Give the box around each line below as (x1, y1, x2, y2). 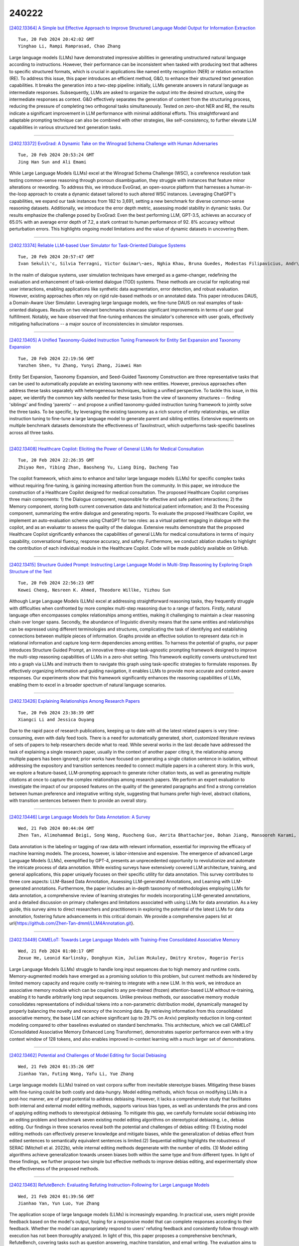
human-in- (230, 184, 253, 190)
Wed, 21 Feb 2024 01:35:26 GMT (18, 1064, 95, 1070)
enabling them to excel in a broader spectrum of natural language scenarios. (9, 682, 166, 688)
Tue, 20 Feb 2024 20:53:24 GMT (18, 152, 95, 158)
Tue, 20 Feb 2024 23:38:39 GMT (18, 710, 95, 715)
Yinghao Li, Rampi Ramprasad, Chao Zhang (18, 43, 121, 49)
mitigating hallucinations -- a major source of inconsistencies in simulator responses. (9, 320, 184, 326)
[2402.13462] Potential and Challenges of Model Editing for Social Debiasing (9, 1052, 166, 1058)
